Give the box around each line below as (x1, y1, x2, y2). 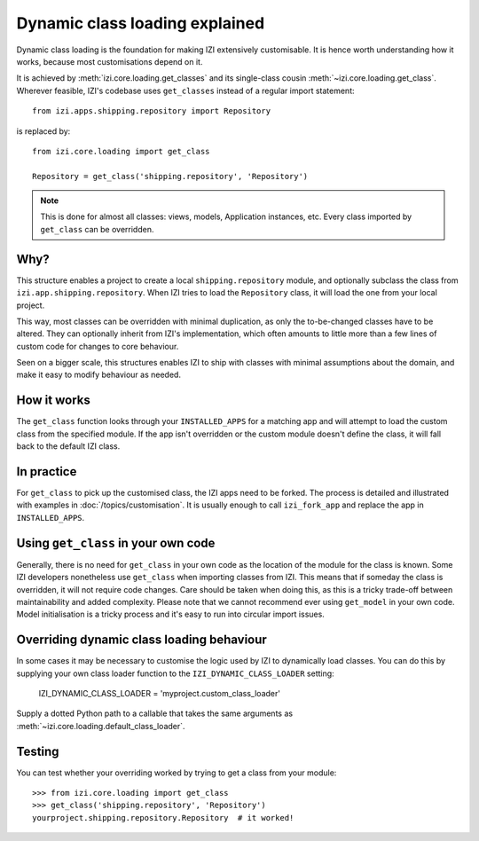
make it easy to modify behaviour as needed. (16, 369, 182, 381)
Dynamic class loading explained (16, 13, 265, 33)
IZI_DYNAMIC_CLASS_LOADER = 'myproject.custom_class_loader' (38, 688, 281, 699)
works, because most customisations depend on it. (16, 56, 203, 67)
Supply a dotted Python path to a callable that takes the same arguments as (16, 708, 293, 719)
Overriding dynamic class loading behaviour (16, 633, 268, 648)
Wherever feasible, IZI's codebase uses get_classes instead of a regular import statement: (16, 85, 355, 96)
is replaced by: (16, 125, 71, 137)
